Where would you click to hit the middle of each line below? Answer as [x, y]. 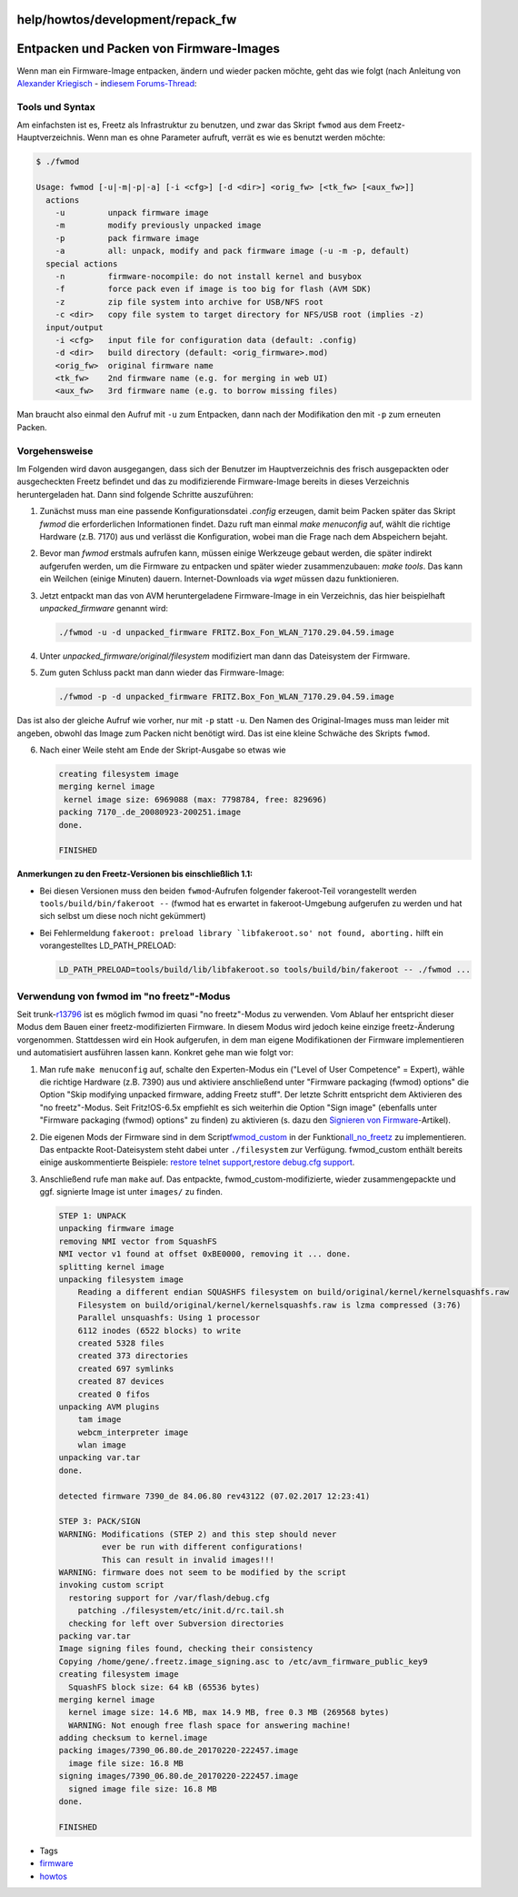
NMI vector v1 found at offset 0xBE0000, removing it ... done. [205, 1254]
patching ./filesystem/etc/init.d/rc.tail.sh [181, 1611]
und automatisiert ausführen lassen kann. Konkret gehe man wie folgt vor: [155, 1053]
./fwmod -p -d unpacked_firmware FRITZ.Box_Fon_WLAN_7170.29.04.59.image [226, 697]
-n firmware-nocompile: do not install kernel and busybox [209, 276]
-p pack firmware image [127, 238]
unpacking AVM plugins [109, 1407]
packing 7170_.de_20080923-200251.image [149, 812]
